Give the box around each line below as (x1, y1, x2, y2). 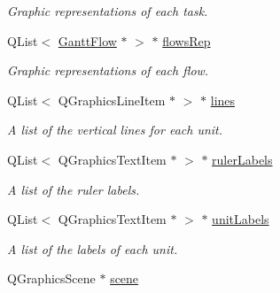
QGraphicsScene (7, 269, 96, 288)
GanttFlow (58, 31, 117, 50)
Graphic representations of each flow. (7, 61, 209, 80)
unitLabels (212, 210, 269, 228)
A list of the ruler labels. (7, 180, 140, 198)
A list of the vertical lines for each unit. (7, 120, 223, 139)
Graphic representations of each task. (7, 2, 208, 19)
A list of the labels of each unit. (7, 239, 178, 258)
